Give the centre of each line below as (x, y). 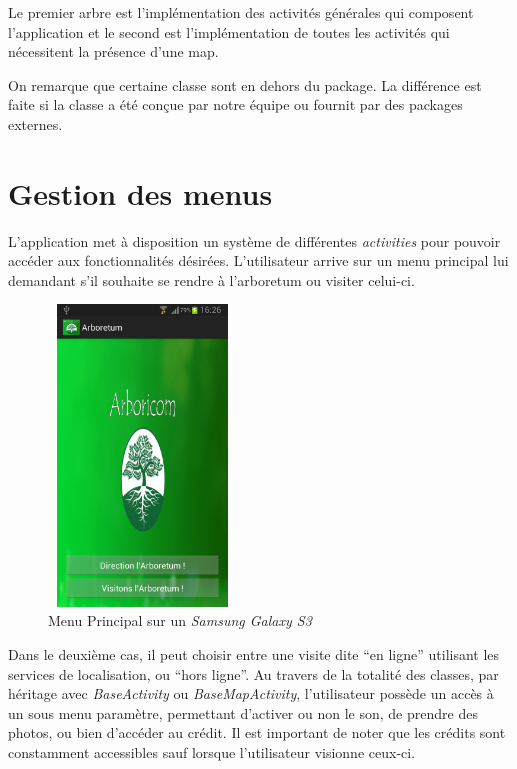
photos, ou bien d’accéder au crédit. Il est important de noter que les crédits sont (257, 732)
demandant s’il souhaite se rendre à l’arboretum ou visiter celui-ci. (211, 279)
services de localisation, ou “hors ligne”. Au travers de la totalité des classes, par (253, 673)
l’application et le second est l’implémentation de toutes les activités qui (229, 31)
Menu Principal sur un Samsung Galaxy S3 (180, 620)
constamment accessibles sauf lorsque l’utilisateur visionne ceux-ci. (212, 751)
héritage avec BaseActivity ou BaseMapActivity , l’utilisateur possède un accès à (251, 693)
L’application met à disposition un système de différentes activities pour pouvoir (254, 240)
